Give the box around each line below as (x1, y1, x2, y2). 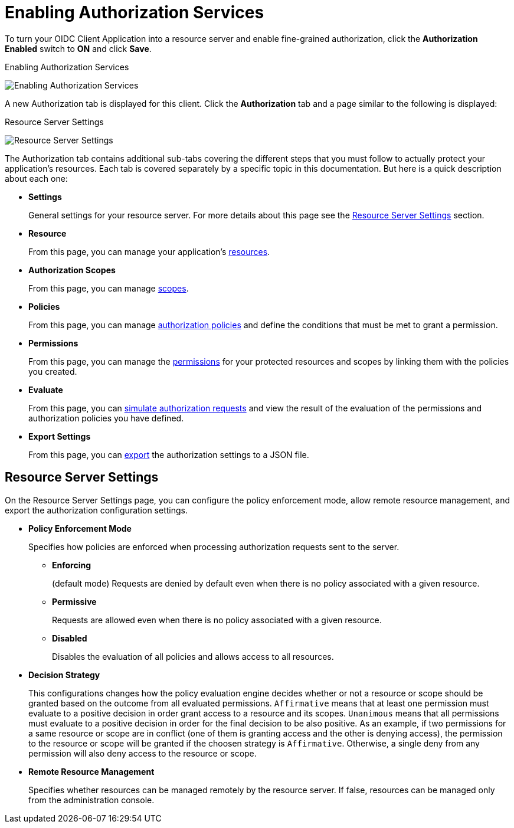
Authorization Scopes (28, 264, 116, 275)
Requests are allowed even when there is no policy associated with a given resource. (52, 614, 382, 625)
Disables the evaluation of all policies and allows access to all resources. (52, 651, 334, 662)
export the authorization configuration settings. (5, 505, 188, 515)
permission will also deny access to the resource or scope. (28, 748, 257, 758)
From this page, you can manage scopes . (28, 283, 189, 293)
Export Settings (28, 431, 91, 441)
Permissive (52, 596, 97, 607)
